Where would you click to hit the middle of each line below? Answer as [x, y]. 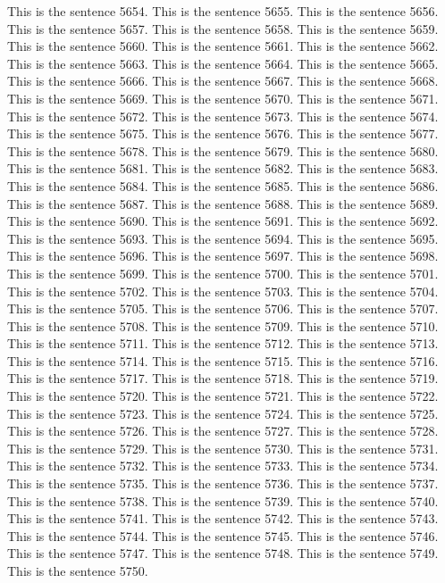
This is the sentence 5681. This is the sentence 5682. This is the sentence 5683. [223, 168]
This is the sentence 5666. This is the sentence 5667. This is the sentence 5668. [223, 81]
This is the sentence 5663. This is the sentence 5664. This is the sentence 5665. [223, 63]
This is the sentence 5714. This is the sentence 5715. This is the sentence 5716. [223, 360]
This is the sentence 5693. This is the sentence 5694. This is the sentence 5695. [223, 238]
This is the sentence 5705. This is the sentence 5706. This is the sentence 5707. [223, 308]
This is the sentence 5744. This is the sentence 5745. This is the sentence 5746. [223, 535]
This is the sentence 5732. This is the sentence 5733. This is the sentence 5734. [223, 466]
